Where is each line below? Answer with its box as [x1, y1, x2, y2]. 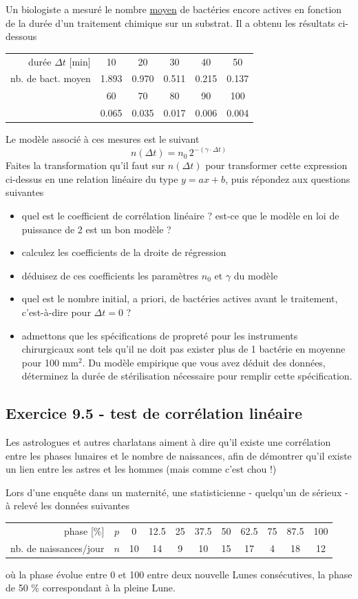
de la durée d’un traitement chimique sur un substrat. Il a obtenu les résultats [6, 15, 335, 30]
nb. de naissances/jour [10, 540, 105, 555]
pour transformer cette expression [205, 158, 348, 173]
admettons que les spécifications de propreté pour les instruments [21, 328, 298, 342]
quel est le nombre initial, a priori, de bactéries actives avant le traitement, [21, 291, 338, 306]
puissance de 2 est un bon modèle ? [21, 222, 171, 236]
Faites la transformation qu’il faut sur [6, 158, 165, 173]
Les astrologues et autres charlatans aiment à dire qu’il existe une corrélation [6, 435, 331, 449]
